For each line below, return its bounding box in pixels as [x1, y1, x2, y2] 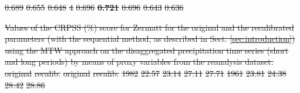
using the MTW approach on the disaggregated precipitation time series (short [5, 44, 289, 56]
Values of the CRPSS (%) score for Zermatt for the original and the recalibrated [5, 21, 294, 33]
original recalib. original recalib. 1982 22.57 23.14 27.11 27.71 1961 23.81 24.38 [5, 67, 286, 79]
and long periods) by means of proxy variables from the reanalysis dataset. [5, 55, 274, 68]
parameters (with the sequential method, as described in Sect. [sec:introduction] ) [5, 32, 295, 45]
